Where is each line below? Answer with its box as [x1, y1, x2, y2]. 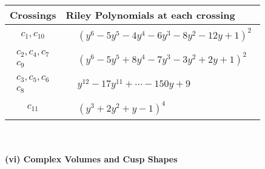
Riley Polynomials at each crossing [65, 8, 235, 22]
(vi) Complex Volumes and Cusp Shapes [5, 153, 178, 165]
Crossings [10, 8, 56, 22]
